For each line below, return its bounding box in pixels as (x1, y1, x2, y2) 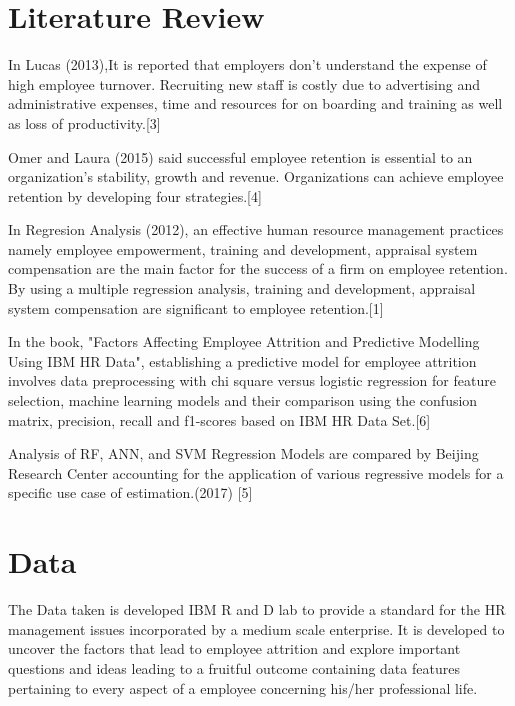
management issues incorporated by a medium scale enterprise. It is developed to (8, 618, 505, 639)
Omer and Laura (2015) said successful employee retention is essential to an (8, 146, 473, 167)
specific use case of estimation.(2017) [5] (8, 482, 253, 503)
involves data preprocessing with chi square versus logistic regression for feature (8, 370, 496, 391)
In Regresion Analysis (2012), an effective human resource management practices (8, 219, 504, 240)
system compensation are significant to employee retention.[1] (8, 297, 384, 318)
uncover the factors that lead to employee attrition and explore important (8, 638, 461, 659)
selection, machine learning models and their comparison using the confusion (8, 390, 478, 411)
